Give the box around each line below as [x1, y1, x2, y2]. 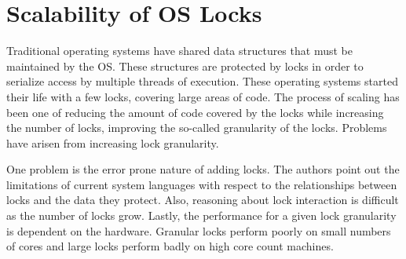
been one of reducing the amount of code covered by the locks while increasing [6, 104, 384, 120]
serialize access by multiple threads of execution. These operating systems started [6, 73, 398, 89]
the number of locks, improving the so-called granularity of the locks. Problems [6, 119, 387, 136]
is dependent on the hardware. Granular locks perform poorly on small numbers [6, 222, 391, 239]
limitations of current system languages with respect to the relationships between [6, 176, 397, 192]
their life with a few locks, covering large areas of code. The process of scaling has [6, 88, 400, 104]
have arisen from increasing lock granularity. [6, 134, 219, 151]
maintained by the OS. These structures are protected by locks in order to [6, 57, 364, 74]
